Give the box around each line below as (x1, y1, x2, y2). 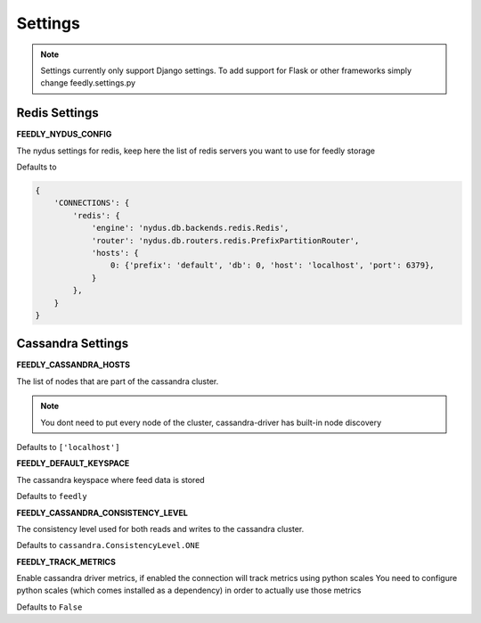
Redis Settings (16, 105, 99, 120)
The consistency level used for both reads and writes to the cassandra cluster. (16, 523, 305, 534)
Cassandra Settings (16, 336, 129, 351)
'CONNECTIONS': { (53, 198, 130, 209)
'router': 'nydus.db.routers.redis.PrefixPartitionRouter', (91, 235, 360, 245)
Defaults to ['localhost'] (16, 441, 120, 452)
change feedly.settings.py (40, 78, 136, 88)
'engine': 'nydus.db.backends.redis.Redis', (91, 223, 289, 234)
